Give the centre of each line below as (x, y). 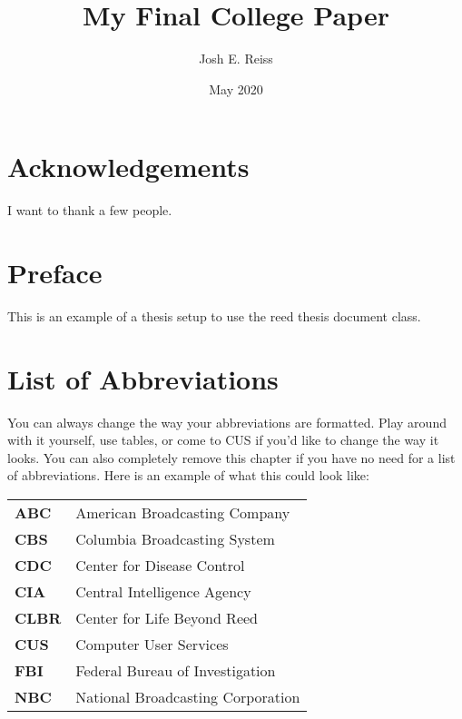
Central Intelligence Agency (163, 592)
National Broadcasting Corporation (188, 697)
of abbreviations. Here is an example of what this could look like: (188, 475)
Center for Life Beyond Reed (167, 618)
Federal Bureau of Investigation (176, 671)
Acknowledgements (128, 167)
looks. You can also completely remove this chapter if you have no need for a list (231, 457)
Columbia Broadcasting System (175, 539)
